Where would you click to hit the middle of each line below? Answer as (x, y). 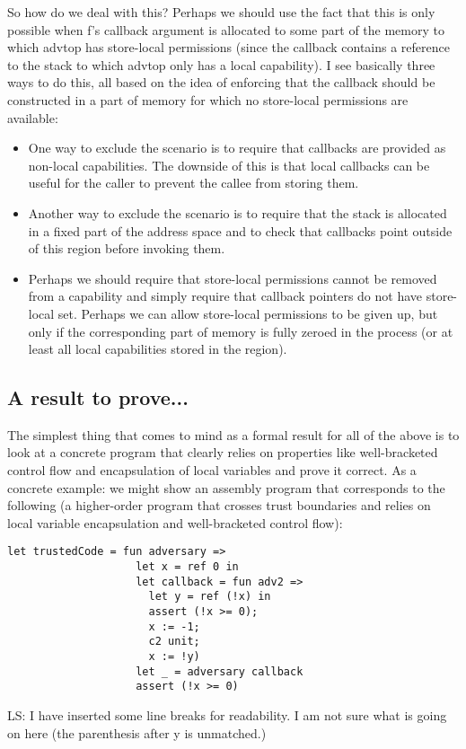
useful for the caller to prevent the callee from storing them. (193, 183)
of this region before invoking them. (127, 248)
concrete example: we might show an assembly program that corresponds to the (226, 487)
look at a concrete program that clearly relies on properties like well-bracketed (223, 452)
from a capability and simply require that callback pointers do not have (225, 296)
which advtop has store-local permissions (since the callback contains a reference (229, 47)
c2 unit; (174, 642)
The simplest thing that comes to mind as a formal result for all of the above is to (233, 434)
